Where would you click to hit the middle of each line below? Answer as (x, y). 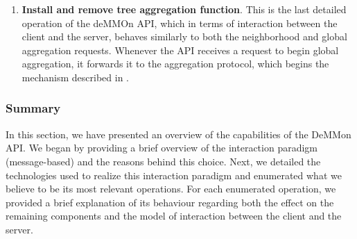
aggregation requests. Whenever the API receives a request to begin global (180, 50)
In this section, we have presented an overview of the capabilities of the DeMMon (178, 134)
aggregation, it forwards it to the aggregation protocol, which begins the (175, 64)
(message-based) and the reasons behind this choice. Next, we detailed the (163, 161)
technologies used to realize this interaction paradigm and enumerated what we (174, 175)
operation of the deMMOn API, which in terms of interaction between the (180, 23)
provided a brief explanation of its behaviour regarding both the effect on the (170, 202)
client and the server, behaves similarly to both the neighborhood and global (184, 36)
